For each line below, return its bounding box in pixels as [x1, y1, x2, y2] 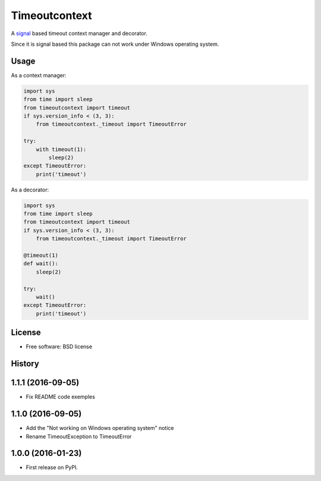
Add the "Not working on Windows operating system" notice [26, 425, 174, 432]
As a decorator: [11, 186, 49, 193]
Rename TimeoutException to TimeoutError [26, 433, 132, 440]
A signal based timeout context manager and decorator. [11, 30, 148, 37]
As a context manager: [11, 71, 67, 78]
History [11, 359, 40, 369]
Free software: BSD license [26, 343, 92, 350]
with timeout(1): [36, 146, 87, 153]
